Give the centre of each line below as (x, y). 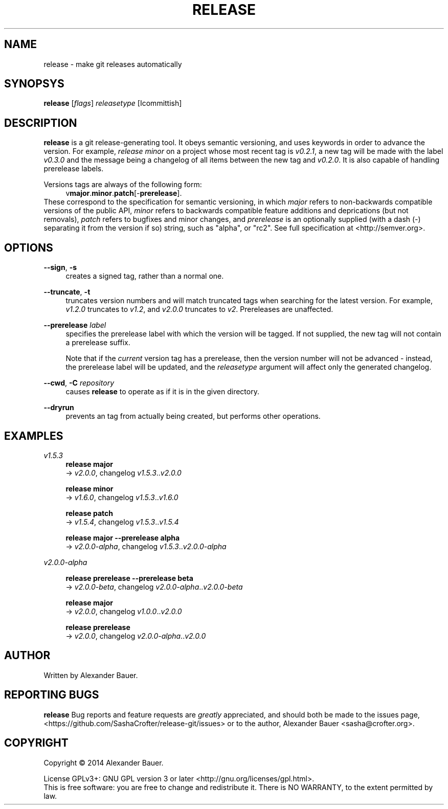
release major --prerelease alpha (123, 537)
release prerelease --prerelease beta (129, 578)
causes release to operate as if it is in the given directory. (162, 392)
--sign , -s (60, 267)
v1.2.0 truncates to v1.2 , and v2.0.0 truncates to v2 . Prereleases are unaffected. (199, 309)
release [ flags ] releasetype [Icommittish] (113, 103)
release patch (89, 513)
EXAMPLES (34, 436)
